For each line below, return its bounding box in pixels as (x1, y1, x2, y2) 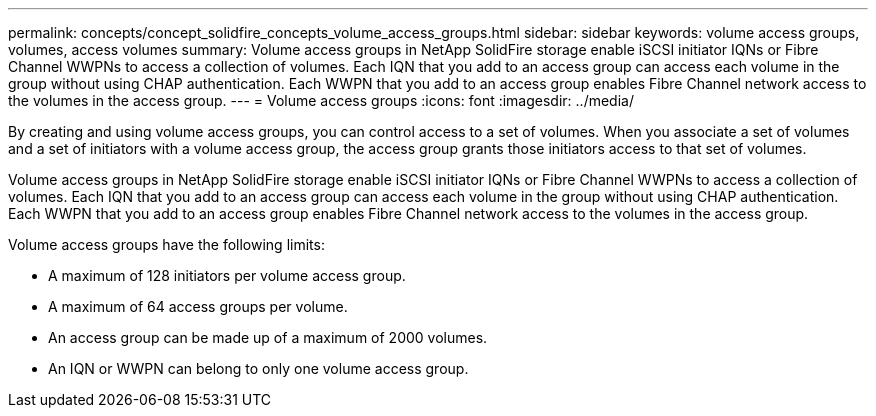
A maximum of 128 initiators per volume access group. (48, 267, 406, 284)
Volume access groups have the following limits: (8, 236, 325, 253)
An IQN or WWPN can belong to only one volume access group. (48, 360, 469, 377)
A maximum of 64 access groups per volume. (48, 298, 348, 315)
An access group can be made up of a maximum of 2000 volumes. (48, 329, 488, 346)
